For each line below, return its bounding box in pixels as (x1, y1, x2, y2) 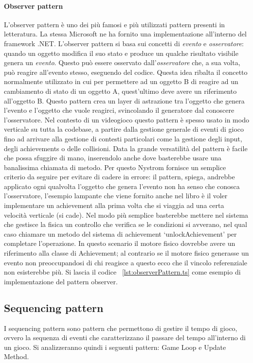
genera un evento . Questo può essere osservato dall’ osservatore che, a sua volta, (4, 57, 240, 68)
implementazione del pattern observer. (4, 276, 118, 286)
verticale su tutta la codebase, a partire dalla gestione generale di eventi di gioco (4, 124, 244, 134)
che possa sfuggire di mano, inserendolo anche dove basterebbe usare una (4, 153, 222, 163)
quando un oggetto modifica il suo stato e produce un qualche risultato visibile (4, 48, 238, 58)
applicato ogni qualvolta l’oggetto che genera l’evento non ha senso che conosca (4, 181, 240, 191)
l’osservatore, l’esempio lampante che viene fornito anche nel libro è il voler (4, 190, 228, 201)
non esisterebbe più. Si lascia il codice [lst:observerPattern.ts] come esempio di (4, 267, 241, 277)
